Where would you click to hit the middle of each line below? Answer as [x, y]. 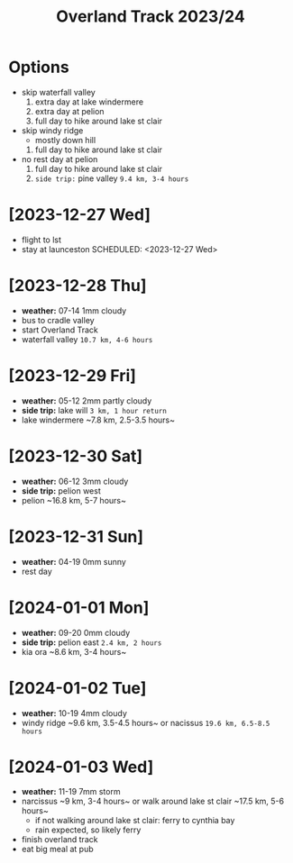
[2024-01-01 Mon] [79, 608]
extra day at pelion [69, 111]
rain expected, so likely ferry [88, 830]
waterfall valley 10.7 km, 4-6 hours [87, 339]
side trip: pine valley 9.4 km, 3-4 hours [112, 178]
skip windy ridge [52, 130]
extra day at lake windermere [89, 102]
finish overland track [60, 840]
